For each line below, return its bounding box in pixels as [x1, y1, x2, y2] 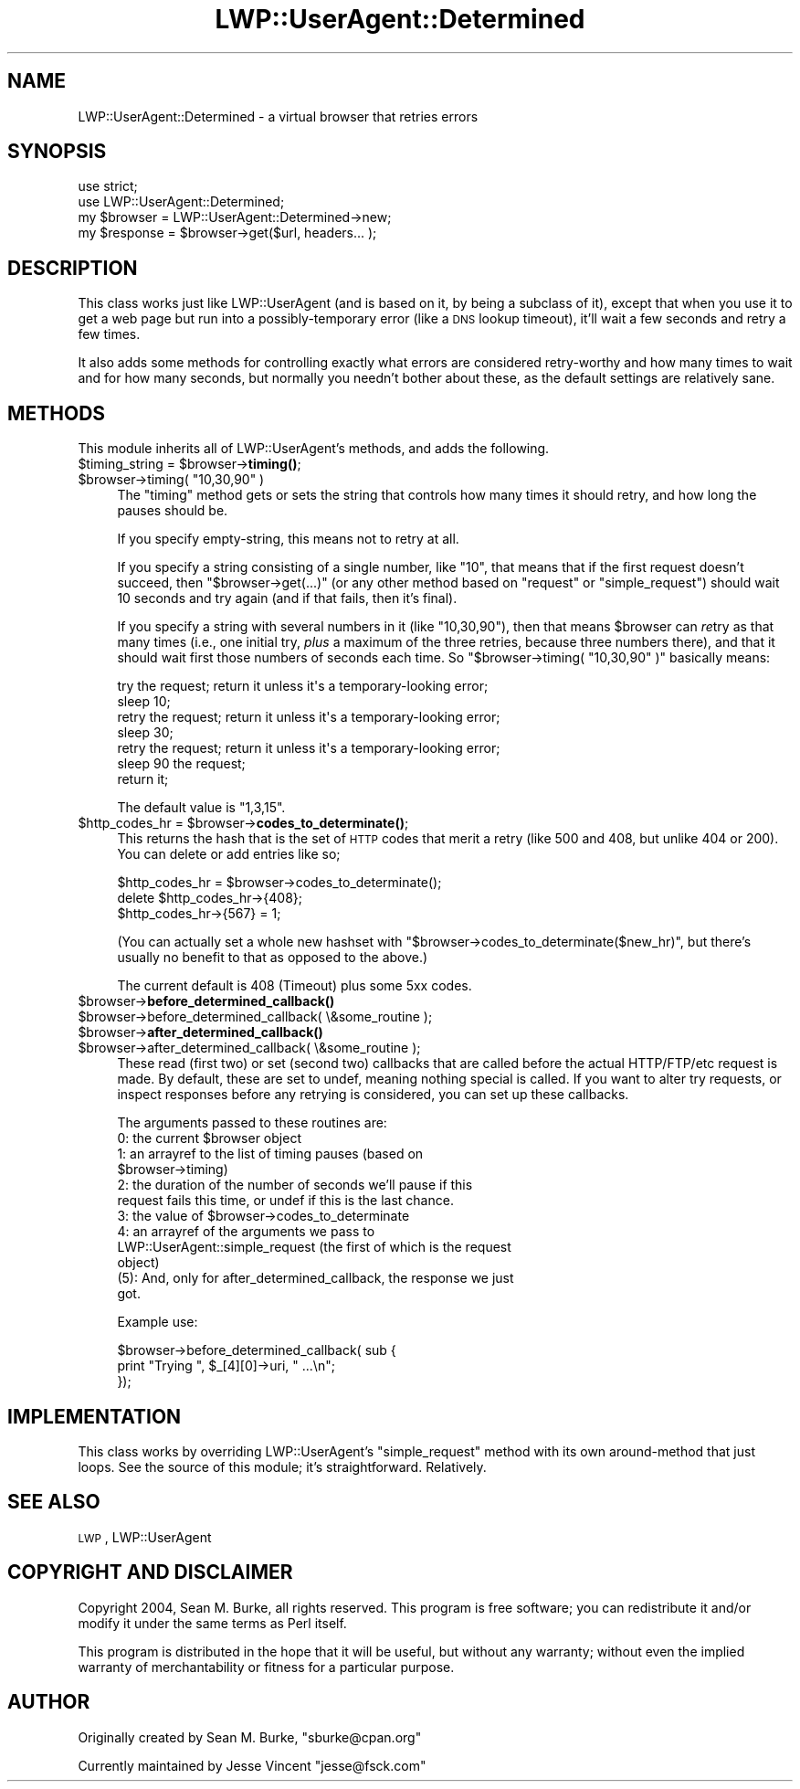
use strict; [78, 178, 138, 195]
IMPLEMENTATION [7, 1404, 182, 1428]
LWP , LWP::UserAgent [78, 1529, 212, 1545]
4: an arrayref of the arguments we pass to [117, 1223, 375, 1240]
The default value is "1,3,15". [117, 799, 286, 816]
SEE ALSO [7, 1490, 100, 1514]
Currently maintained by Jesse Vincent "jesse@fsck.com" [78, 1757, 426, 1773]
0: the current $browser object [117, 1130, 301, 1147]
